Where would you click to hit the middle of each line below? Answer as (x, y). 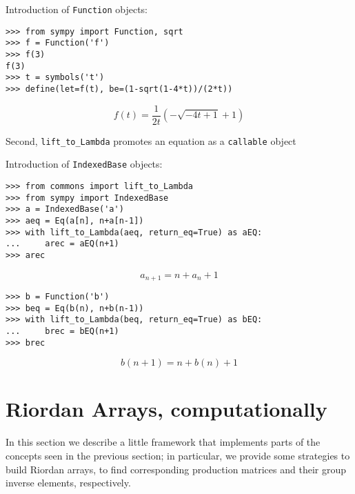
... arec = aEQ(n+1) (62, 244)
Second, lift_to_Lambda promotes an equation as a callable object (151, 140)
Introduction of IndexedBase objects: (84, 164)
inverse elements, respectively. (68, 483)
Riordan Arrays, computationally (166, 409)
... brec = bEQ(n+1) (62, 331)
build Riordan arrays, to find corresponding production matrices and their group (176, 469)
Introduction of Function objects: (77, 9)
